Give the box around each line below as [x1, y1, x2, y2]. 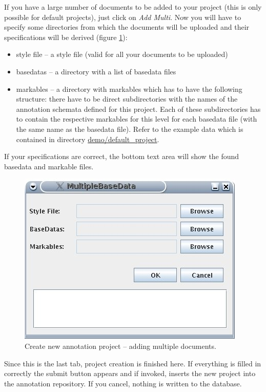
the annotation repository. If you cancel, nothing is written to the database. [4, 378, 242, 388]
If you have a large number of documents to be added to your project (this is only [4, 2, 262, 12]
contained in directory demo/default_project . [16, 133, 159, 144]
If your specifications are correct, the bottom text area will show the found [4, 151, 239, 162]
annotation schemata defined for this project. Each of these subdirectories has [16, 103, 261, 114]
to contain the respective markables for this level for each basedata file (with [16, 113, 257, 124]
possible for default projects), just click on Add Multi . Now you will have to [4, 11, 241, 22]
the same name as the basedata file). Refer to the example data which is [16, 123, 243, 134]
